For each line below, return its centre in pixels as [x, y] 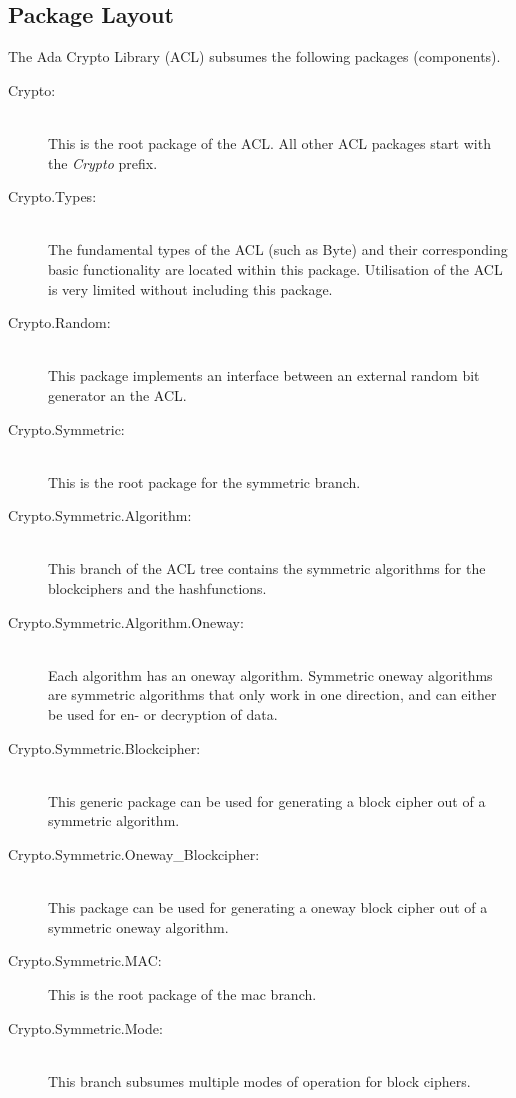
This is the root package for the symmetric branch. [204, 481]
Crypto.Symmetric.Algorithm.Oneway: [126, 621]
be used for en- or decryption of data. [163, 714]
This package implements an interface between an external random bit [264, 375]
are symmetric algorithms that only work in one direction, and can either [272, 694]
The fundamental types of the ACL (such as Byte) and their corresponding [278, 249]
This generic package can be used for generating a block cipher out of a [267, 800]
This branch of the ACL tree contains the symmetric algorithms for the [267, 568]
